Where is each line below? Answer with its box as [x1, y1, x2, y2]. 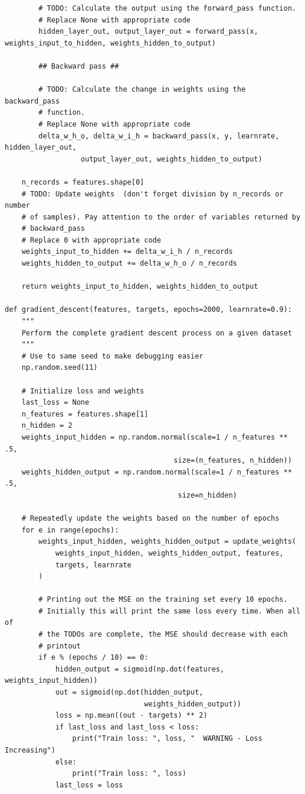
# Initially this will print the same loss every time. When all [38, 606, 301, 615]
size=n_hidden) [178, 490, 237, 499]
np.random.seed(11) [21, 363, 98, 372]
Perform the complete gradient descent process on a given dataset [21, 328, 292, 337]
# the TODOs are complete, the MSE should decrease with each [38, 630, 288, 639]
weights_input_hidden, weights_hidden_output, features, [55, 548, 284, 557]
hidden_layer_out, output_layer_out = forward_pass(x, [38, 27, 258, 36]
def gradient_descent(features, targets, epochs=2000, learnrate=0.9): [5, 305, 292, 314]
